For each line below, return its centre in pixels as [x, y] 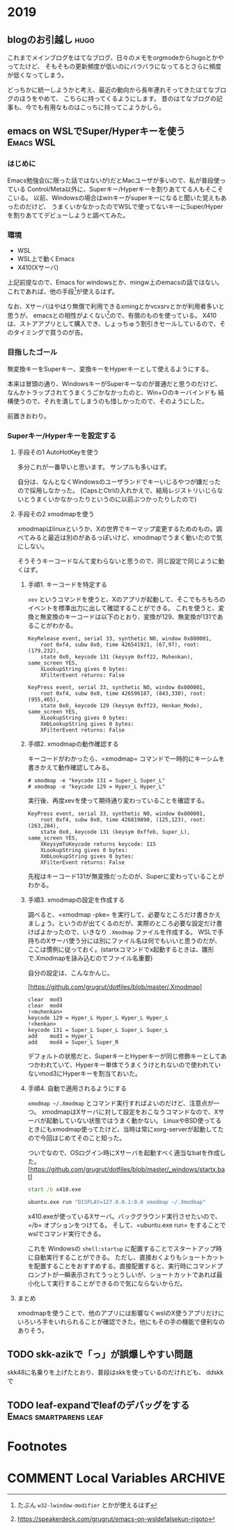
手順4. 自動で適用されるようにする [77, 1088]
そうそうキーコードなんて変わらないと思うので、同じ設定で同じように [118, 561]
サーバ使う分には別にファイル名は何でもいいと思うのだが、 [136, 941]
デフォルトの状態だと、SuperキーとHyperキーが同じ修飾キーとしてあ [127, 1056]
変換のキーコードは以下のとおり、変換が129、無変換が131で [132, 617]
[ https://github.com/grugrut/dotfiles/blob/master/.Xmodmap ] [115, 987]
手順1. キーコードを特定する [68, 584]
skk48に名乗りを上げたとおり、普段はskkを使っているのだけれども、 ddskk [116, 1373]
